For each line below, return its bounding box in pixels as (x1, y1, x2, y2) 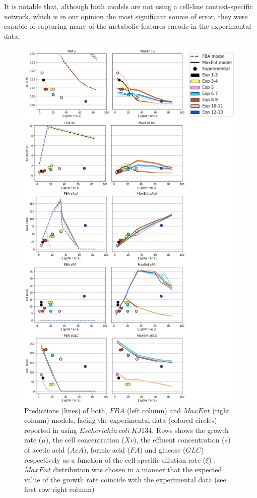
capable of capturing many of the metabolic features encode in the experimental (4, 21, 251, 31)
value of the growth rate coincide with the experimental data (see (24, 474, 226, 484)
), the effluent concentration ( (134, 434, 225, 445)
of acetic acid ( (24, 445, 70, 455)
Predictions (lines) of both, (24, 405, 107, 415)
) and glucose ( (140, 445, 186, 455)
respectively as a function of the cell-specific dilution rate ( (24, 454, 206, 465)
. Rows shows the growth (152, 424, 229, 435)
